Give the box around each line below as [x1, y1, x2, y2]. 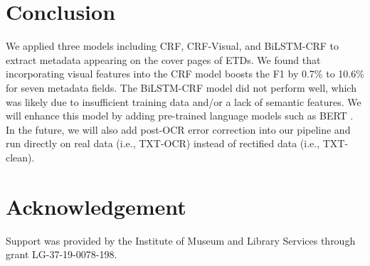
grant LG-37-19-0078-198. [6, 247, 117, 262]
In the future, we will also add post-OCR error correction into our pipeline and [6, 122, 351, 137]
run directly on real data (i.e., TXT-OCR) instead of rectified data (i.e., [6, 136, 320, 151]
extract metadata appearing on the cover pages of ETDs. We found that [6, 52, 321, 67]
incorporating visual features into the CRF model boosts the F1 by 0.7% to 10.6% [6, 66, 364, 81]
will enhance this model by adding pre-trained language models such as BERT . [6, 108, 354, 123]
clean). [6, 149, 35, 164]
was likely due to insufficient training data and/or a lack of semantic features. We [6, 94, 361, 109]
